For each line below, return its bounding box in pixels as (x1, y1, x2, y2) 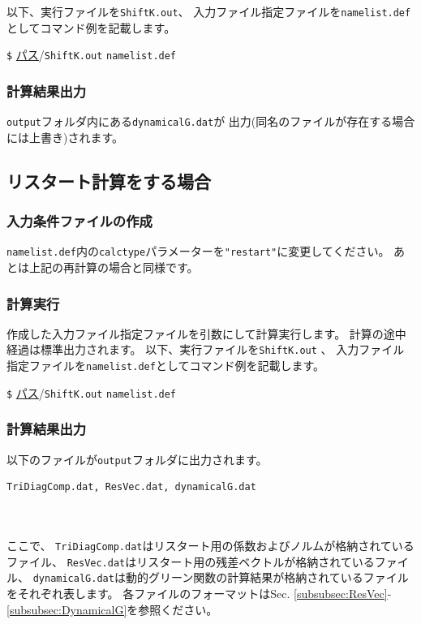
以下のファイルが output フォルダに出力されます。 (6, 450, 268, 467)
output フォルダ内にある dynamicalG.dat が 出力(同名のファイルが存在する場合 (6, 113, 415, 130)
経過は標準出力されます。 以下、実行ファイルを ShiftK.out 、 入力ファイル (6, 341, 405, 358)
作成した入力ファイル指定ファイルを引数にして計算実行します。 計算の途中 (6, 325, 406, 342)
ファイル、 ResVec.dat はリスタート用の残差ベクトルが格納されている (6, 553, 375, 570)
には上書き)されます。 (6, 128, 124, 145)
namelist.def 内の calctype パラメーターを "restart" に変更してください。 (6, 243, 390, 260)
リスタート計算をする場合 (6, 168, 211, 193)
